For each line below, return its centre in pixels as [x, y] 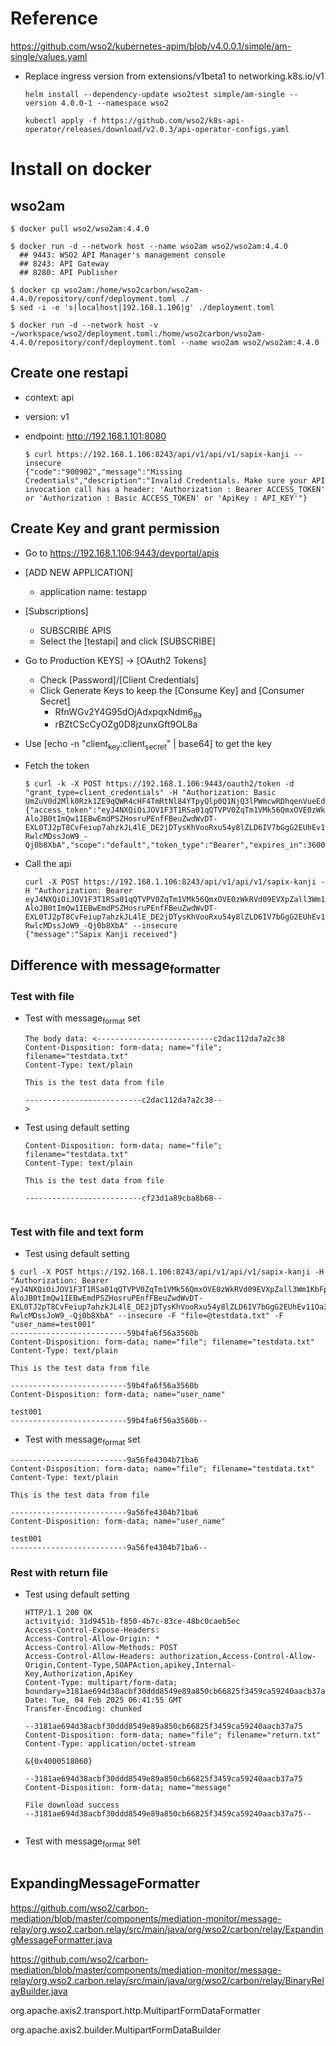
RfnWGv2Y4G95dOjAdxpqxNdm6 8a [128, 712]
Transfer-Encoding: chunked [83, 1709]
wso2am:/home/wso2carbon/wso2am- [133, 290]
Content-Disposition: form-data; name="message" [128, 1788]
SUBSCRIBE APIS [75, 630]
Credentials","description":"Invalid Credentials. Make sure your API [175, 480]
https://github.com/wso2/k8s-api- [173, 120]
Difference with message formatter [115, 966]
